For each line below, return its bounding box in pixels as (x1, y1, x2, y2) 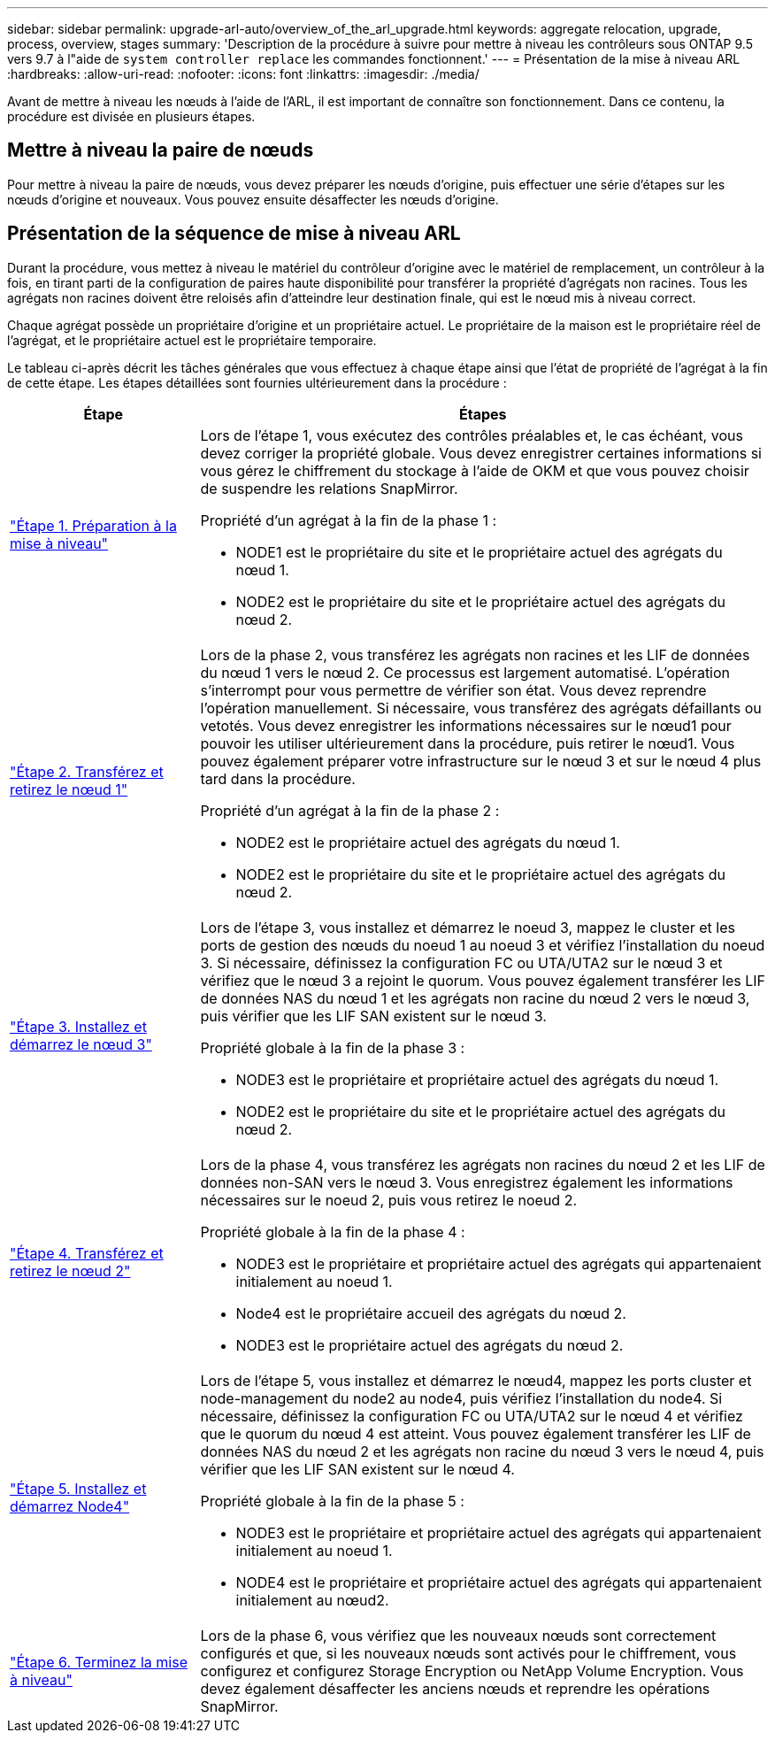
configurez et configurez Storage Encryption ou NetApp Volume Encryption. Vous (200, 1661, 744, 1680)
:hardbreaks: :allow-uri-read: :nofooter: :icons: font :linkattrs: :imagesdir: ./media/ (7, 66, 480, 81)
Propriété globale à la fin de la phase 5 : (200, 1491, 464, 1510)
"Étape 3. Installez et (10, 1017, 147, 1036)
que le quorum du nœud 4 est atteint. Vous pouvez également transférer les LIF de (200, 1424, 751, 1443)
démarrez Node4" (10, 1497, 130, 1515)
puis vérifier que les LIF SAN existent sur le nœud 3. (200, 1006, 547, 1025)
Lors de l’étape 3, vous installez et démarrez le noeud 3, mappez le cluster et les (200, 918, 735, 936)
